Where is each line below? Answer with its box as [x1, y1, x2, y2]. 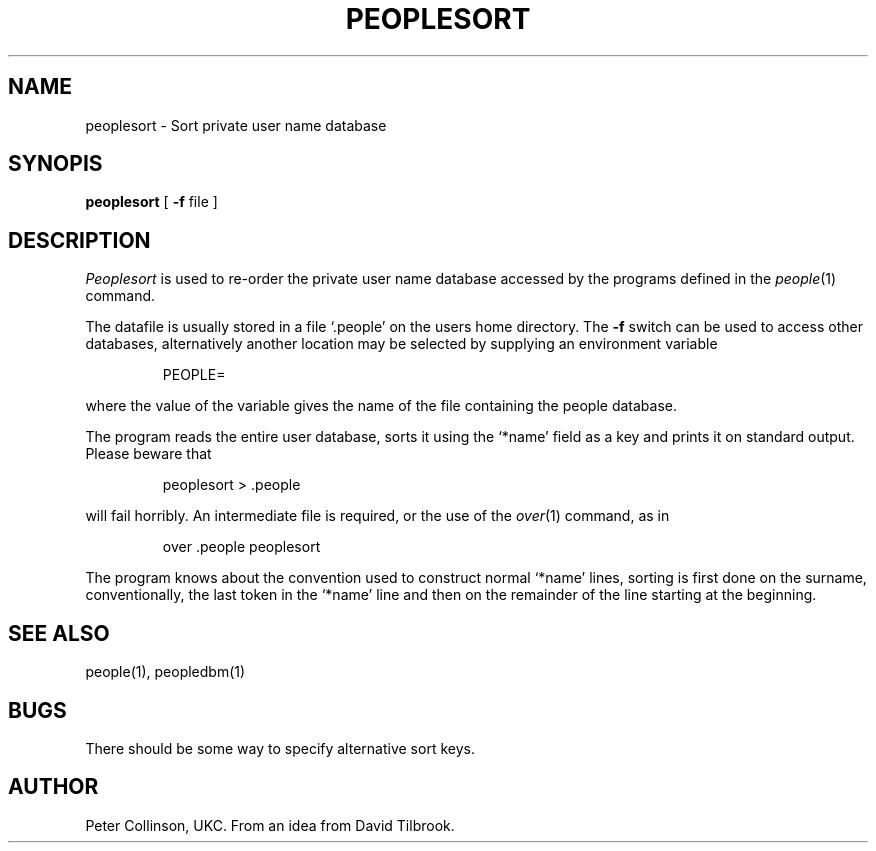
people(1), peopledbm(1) [85, 663, 246, 681]
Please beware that [85, 445, 212, 463]
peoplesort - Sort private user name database [85, 116, 387, 134]
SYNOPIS [8, 151, 103, 177]
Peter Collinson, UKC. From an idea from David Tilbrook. [85, 816, 455, 834]
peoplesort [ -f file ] [85, 193, 218, 211]
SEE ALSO [8, 620, 110, 646]
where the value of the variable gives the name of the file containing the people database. [85, 397, 677, 415]
